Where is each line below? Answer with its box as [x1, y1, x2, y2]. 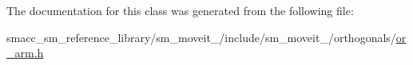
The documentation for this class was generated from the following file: [6, 2, 354, 18]
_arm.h [6, 44, 44, 61]
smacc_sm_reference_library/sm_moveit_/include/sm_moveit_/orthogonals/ [6, 29, 396, 45]
